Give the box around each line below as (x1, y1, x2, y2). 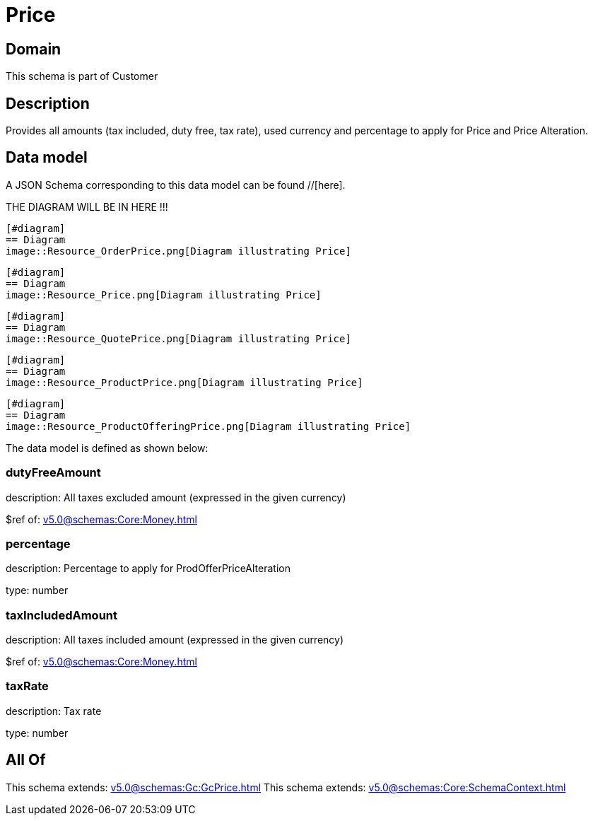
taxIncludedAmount (6, 607, 117, 622)
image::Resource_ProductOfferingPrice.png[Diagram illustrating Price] (6, 420, 411, 432)
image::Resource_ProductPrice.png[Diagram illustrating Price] (6, 376, 363, 388)
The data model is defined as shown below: (6, 441, 209, 454)
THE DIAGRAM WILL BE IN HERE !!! (6, 200, 168, 213)
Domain (6, 40, 61, 58)
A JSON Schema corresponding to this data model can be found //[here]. (6, 178, 346, 191)
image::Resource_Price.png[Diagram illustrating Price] (6, 289, 322, 301)
